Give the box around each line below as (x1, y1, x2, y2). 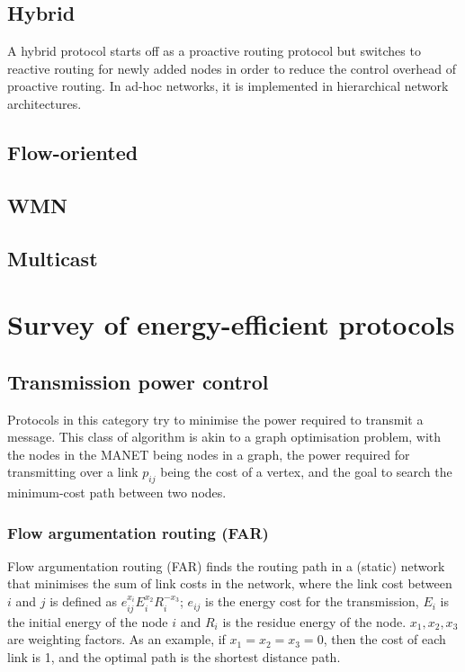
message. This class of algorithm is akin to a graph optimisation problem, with (7, 427, 442, 446)
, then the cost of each (323, 630, 446, 649)
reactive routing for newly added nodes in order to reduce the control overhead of (7, 58, 456, 77)
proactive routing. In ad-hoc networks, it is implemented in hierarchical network (7, 76, 449, 95)
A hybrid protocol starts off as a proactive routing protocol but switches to (7, 41, 421, 60)
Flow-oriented (7, 138, 139, 166)
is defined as (49, 592, 118, 611)
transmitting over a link (7, 462, 139, 481)
